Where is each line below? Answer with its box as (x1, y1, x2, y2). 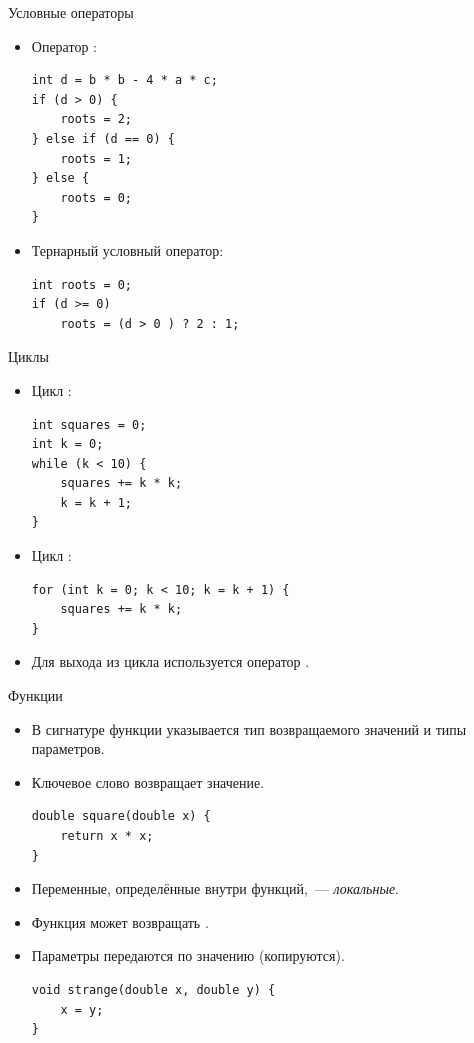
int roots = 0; (31, 277, 133, 292)
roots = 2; (60, 112, 133, 127)
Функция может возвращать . (31, 911, 209, 932)
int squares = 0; (31, 417, 147, 432)
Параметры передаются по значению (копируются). (31, 945, 345, 966)
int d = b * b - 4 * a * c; (31, 73, 218, 88)
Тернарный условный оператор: (31, 239, 224, 260)
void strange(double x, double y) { (31, 982, 276, 997)
